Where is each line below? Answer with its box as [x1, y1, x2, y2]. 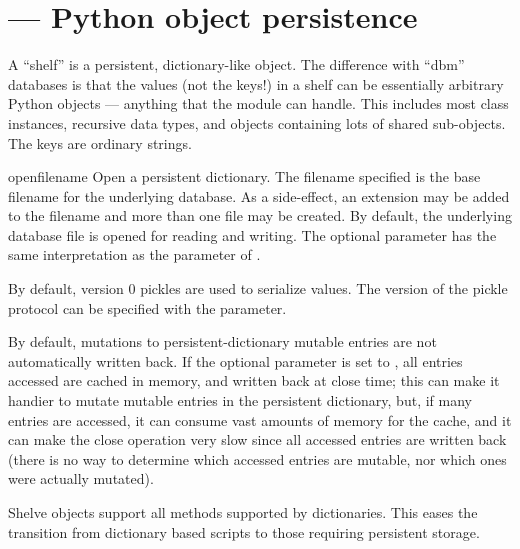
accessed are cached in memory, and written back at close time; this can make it [8, 370, 500, 391]
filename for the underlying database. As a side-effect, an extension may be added [8, 185, 510, 206]
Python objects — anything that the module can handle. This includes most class [8, 93, 509, 114]
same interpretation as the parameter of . [8, 244, 261, 265]
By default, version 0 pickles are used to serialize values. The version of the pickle [8, 278, 508, 299]
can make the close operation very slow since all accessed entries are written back [8, 429, 507, 450]
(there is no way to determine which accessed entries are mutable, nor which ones [8, 448, 507, 469]
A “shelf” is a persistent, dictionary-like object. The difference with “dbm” [8, 54, 465, 75]
